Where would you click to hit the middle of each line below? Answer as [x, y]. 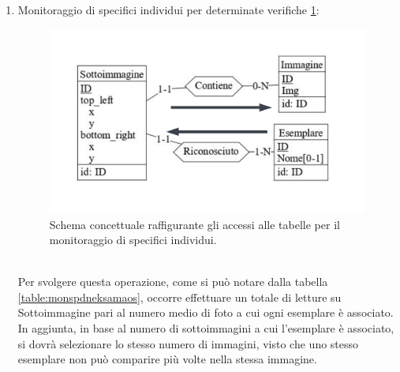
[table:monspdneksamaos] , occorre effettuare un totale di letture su [179, 297]
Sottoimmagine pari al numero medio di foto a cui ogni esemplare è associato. [206, 312]
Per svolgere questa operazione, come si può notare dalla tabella [173, 282]
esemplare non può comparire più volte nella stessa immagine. [167, 359]
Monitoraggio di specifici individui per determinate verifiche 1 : [168, 9]
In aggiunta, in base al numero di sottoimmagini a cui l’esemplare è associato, [206, 328]
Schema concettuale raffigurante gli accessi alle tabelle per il [194, 224]
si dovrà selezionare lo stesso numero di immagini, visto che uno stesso [188, 343]
